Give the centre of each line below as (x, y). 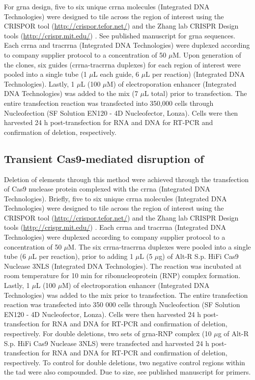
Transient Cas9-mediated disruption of (104, 158)
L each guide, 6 (116, 74)
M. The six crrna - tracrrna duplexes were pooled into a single (159, 246)
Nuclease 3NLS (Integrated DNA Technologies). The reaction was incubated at (123, 266)
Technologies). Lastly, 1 (39, 83)
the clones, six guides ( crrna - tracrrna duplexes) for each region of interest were (122, 64)
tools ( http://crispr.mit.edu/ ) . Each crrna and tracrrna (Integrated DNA (115, 227)
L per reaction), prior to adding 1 (83, 256)
